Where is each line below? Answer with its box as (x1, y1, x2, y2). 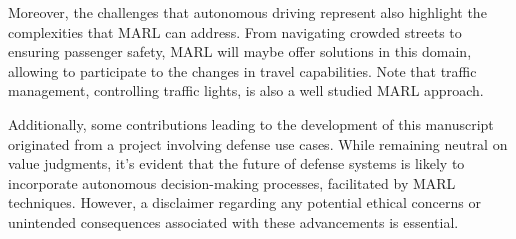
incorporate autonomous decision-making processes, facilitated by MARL (8, 172, 456, 193)
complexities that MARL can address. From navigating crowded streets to (8, 21, 462, 42)
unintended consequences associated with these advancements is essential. (8, 211, 459, 232)
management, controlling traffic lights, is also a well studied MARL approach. (8, 80, 484, 101)
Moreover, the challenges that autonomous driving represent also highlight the (8, 2, 487, 22)
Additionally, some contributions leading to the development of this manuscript (8, 113, 494, 134)
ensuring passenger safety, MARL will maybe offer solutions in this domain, (8, 41, 472, 62)
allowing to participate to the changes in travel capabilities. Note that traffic (8, 60, 477, 81)
